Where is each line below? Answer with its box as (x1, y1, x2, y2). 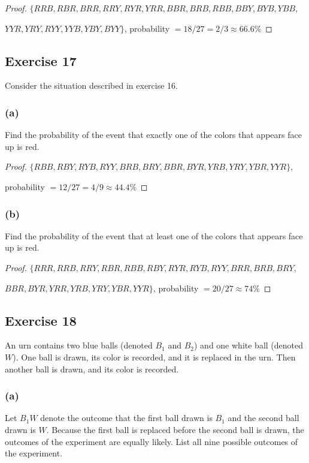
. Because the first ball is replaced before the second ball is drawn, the (46, 423, 304, 435)
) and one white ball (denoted (194, 339, 304, 351)
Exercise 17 (5, 51, 77, 70)
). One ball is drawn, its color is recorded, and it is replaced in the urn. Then (13, 350, 296, 363)
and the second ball (228, 411, 299, 424)
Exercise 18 (5, 311, 77, 329)
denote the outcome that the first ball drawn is (40, 411, 213, 424)
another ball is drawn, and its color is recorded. (5, 362, 179, 375)
